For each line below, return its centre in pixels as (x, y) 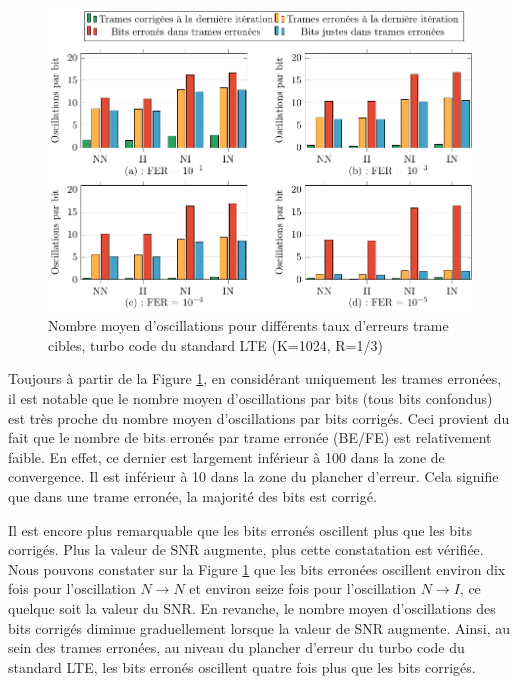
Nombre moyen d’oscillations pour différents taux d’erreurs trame (248, 325)
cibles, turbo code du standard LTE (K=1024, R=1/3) (215, 344)
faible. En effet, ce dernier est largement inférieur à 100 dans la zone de (226, 456)
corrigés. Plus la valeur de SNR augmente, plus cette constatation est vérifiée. (246, 549)
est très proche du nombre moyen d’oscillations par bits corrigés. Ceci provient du (259, 417)
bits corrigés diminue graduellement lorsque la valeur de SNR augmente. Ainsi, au (259, 627)
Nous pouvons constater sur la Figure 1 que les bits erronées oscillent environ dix (257, 568)
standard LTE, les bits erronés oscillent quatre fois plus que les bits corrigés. (242, 666)
